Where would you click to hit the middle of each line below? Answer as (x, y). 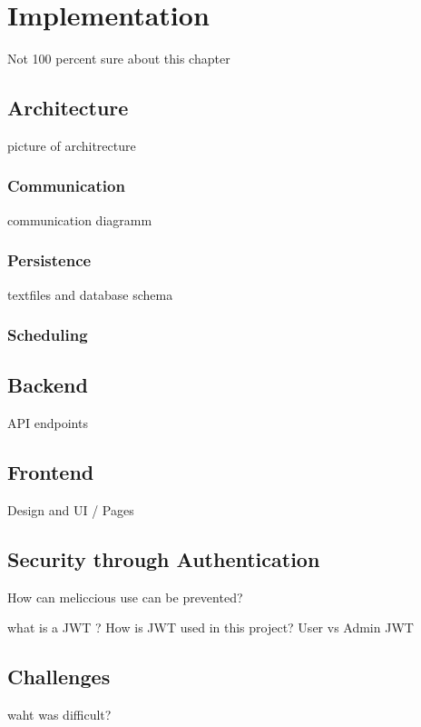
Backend (48, 385)
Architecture (68, 108)
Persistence (49, 260)
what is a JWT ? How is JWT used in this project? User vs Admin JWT (210, 627)
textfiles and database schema (90, 294)
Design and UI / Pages (71, 509)
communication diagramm (80, 219)
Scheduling (48, 335)
